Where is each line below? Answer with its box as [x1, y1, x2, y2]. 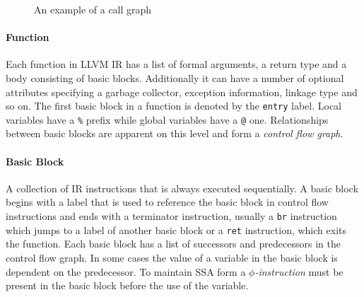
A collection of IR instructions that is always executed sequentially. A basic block [6, 180, 358, 195]
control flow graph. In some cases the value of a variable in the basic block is [6, 250, 338, 264]
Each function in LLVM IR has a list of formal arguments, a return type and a [6, 57, 347, 71]
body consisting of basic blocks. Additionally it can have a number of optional [6, 70, 344, 85]
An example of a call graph [34, 2, 152, 16]
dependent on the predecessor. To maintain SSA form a [6, 264, 246, 279]
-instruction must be [254, 264, 344, 279]
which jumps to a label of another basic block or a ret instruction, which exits [6, 222, 346, 237]
